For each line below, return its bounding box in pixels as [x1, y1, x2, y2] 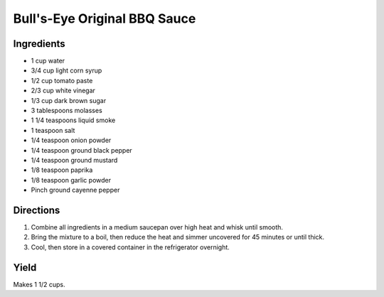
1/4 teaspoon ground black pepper [31, 146, 133, 154]
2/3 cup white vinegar [31, 86, 96, 95]
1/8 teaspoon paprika [31, 166, 93, 174]
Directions [13, 204, 60, 216]
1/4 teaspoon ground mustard [31, 156, 118, 164]
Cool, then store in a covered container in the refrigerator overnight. [31, 242, 230, 252]
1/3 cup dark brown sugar [31, 96, 107, 104]
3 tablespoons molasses [31, 107, 102, 115]
